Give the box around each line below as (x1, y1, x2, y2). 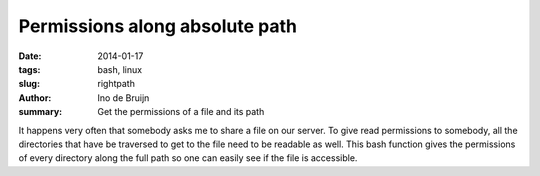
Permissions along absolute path (18, 15, 297, 37)
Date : (18, 50, 42, 62)
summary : (18, 106, 63, 118)
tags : (18, 63, 41, 75)
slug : (18, 78, 40, 90)
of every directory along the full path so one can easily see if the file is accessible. (18, 152, 358, 164)
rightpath (97, 78, 135, 90)
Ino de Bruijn (97, 91, 150, 104)
